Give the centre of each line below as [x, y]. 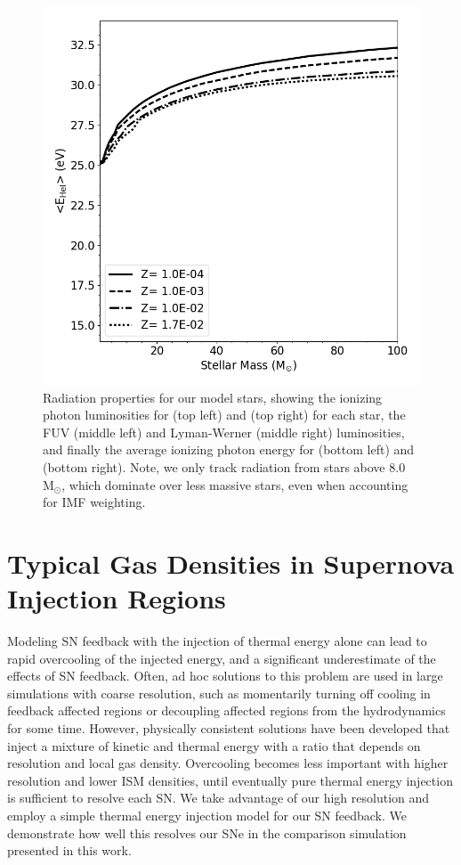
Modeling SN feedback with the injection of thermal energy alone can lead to [217, 641]
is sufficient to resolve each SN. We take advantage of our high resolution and [218, 798]
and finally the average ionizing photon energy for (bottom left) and [229, 449]
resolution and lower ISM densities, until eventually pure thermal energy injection [230, 780]
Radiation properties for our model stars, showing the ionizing [213, 397]
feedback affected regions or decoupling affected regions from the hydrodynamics [226, 710]
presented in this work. [69, 850]
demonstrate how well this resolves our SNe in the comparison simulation [207, 832]
